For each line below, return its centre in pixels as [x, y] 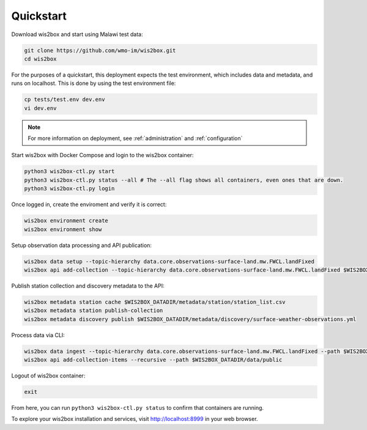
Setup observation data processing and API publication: [82, 245]
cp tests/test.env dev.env [65, 100]
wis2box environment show [63, 229]
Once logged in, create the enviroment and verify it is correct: [89, 204]
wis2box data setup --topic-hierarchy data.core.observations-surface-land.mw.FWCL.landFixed [169, 261]
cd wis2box [40, 59]
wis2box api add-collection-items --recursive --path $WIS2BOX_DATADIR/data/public [153, 360]
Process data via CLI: [38, 335]
